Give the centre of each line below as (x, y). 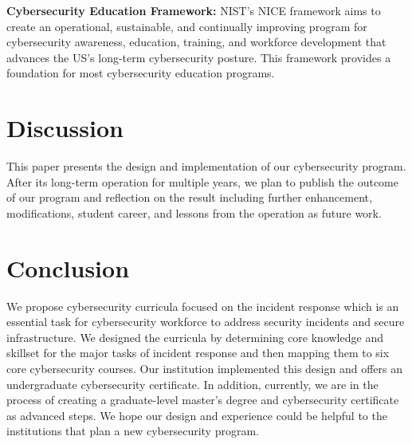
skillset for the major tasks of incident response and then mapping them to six (198, 353)
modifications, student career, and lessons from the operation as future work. (194, 212)
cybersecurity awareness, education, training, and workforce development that (196, 42)
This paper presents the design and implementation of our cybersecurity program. (206, 166)
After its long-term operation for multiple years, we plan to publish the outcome (202, 181)
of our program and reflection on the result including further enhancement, (189, 197)
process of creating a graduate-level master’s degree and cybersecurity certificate (203, 400)
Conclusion (68, 267)
